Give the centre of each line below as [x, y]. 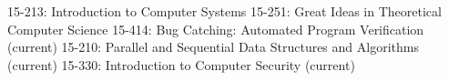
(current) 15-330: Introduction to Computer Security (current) [181, 64]
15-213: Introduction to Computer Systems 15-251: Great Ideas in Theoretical [224, 11]
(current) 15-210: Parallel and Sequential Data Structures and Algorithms [213, 47]
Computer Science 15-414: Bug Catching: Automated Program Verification [216, 29]
